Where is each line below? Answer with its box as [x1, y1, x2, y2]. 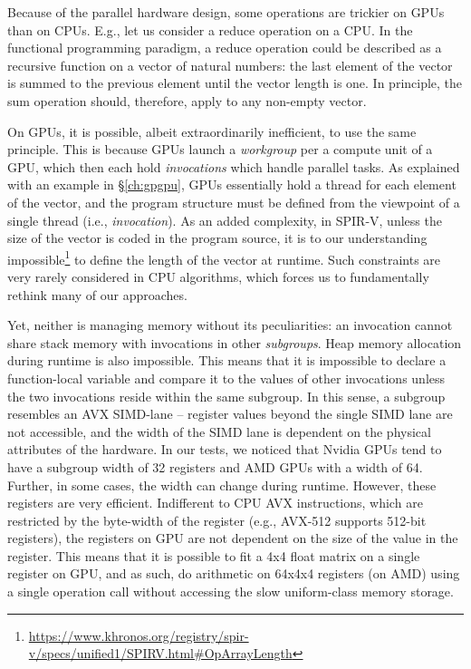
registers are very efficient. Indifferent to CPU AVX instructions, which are [7, 493, 423, 512]
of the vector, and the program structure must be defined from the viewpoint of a [7, 192, 460, 211]
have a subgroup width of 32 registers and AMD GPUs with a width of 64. [7, 457, 423, 476]
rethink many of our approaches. [7, 285, 187, 304]
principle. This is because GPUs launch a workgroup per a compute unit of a [7, 140, 433, 159]
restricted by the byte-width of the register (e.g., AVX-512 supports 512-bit [7, 510, 427, 529]
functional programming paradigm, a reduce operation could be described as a [7, 38, 442, 57]
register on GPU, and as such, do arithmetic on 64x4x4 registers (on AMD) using [7, 564, 460, 583]
